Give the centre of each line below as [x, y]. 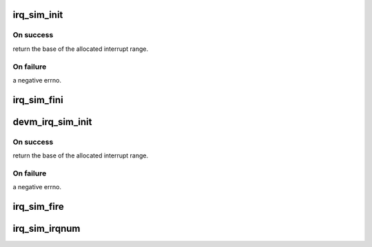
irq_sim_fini [38, 100]
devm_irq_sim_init [52, 121]
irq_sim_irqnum [46, 229]
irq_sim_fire [39, 207]
